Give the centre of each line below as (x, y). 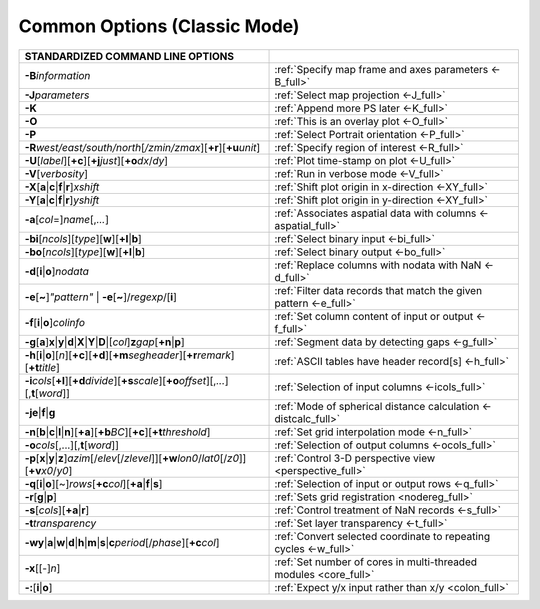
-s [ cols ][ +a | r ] (57, 510)
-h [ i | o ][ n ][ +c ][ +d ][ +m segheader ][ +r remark (128, 355)
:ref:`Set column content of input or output (374, 316)
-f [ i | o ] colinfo (54, 322)
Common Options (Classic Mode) (159, 26)
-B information (57, 75)
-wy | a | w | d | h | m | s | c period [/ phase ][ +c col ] (122, 542)
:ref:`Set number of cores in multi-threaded (376, 562)
